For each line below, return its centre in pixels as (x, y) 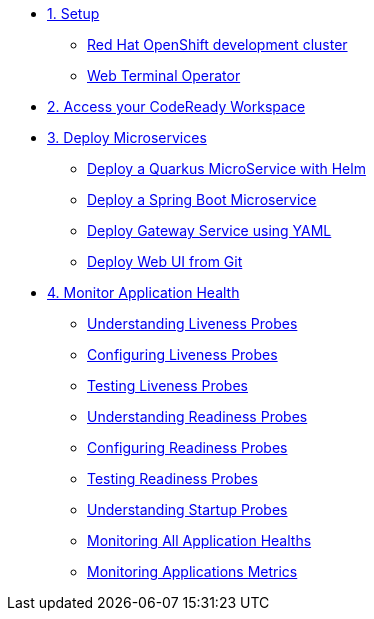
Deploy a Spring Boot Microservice (202, 199)
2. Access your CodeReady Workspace (176, 106)
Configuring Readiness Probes (187, 447)
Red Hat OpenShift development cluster (217, 44)
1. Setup (73, 13)
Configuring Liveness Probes (182, 354)
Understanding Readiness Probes (197, 416)
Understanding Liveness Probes (192, 323)
